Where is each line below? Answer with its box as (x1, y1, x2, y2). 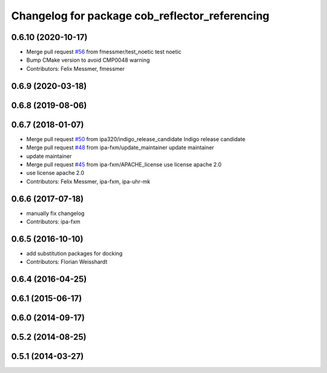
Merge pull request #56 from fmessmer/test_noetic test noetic (26, 48, 182, 56)
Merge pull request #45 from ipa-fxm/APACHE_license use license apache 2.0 (26, 160, 222, 168)
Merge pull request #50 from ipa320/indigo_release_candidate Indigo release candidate (26, 135, 245, 142)
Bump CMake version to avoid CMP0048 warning (26, 56, 150, 64)
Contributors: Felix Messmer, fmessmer (26, 65, 125, 72)
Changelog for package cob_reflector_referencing (11, 9, 269, 22)
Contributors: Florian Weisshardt (26, 258, 108, 266)
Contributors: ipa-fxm (26, 218, 81, 225)
